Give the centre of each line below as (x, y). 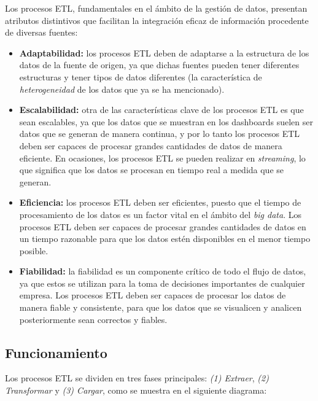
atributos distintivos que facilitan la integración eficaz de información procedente (157, 20)
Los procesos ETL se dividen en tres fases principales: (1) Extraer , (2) (137, 378)
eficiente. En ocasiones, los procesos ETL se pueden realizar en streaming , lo (162, 158)
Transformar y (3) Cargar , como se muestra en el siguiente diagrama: (136, 390)
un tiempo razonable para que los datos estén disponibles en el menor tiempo (165, 239)
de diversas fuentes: (41, 32)
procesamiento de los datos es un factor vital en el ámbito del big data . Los (161, 214)
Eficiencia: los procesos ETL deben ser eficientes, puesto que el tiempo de (160, 202)
